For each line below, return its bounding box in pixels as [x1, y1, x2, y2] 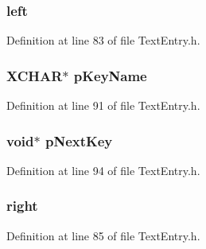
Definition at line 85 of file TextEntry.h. [6, 227, 200, 243]
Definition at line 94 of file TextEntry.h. [6, 161, 200, 178]
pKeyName [73, 65, 147, 85]
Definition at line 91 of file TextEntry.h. [6, 97, 200, 114]
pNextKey [45, 130, 113, 150]
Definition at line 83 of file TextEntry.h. [6, 32, 200, 49]
